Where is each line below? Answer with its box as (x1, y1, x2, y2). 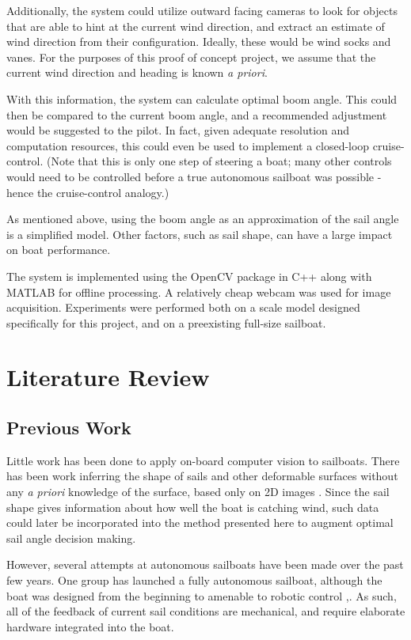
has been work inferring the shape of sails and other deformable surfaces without (6, 468, 398, 484)
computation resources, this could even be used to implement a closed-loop (6, 137, 370, 153)
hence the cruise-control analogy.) (6, 184, 169, 200)
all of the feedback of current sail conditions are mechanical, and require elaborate (6, 603, 405, 619)
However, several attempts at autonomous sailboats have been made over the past (6, 556, 404, 573)
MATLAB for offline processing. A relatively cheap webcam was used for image (6, 283, 391, 300)
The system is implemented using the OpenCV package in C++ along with (6, 267, 372, 284)
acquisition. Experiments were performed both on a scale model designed (6, 299, 360, 316)
